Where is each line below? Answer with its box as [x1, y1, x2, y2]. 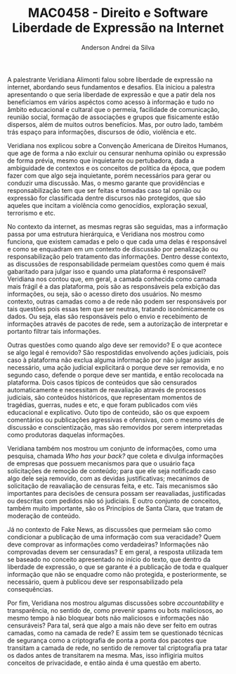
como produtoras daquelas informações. [7, 430, 125, 439]
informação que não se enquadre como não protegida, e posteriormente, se [7, 570, 227, 578]
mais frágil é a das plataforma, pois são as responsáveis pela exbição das [7, 282, 221, 290]
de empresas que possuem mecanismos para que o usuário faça [7, 459, 195, 468]
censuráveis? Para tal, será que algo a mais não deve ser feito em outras [7, 621, 218, 630]
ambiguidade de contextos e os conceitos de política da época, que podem [7, 163, 226, 172]
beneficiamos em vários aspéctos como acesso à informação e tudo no [7, 97, 214, 106]
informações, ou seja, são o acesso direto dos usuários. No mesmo [7, 289, 202, 298]
